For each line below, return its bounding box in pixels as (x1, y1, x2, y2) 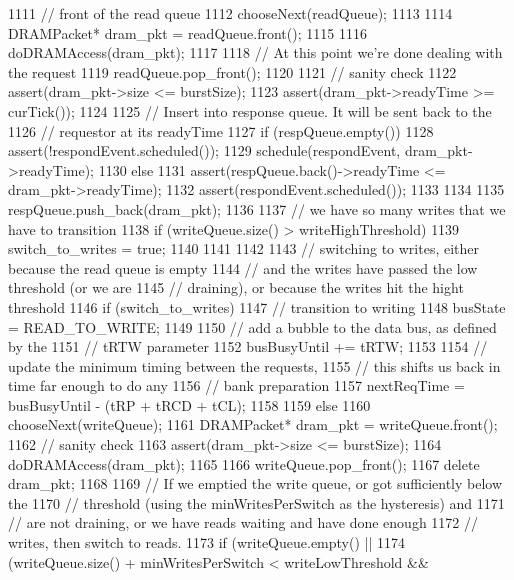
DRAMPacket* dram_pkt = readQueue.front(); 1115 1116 (8, 22, 367, 43)
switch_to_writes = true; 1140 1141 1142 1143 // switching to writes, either (8, 238, 479, 259)
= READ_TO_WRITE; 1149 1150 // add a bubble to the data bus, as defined (8, 316, 497, 337)
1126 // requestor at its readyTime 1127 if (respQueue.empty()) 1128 (8, 120, 434, 141)
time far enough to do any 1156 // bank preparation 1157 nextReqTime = (8, 375, 465, 396)
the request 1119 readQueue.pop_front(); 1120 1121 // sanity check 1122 (8, 61, 457, 82)
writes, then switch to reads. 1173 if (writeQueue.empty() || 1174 (8, 532, 405, 553)
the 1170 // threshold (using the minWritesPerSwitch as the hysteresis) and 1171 (8, 492, 505, 513)
